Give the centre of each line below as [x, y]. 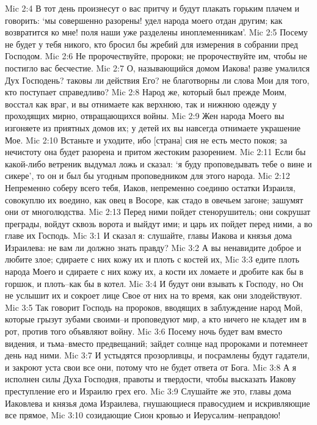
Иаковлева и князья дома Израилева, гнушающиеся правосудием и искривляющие [158, 403]
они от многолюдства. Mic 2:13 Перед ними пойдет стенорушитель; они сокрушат [158, 212]
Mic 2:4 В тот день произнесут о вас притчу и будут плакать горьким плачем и [152, 8]
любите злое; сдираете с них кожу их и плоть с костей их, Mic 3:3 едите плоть [152, 259]
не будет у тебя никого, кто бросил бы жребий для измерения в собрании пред [151, 44]
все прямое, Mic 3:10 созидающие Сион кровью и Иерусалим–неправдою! [143, 415]
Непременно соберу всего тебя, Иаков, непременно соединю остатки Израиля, [150, 187]
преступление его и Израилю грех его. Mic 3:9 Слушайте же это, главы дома [148, 391]
